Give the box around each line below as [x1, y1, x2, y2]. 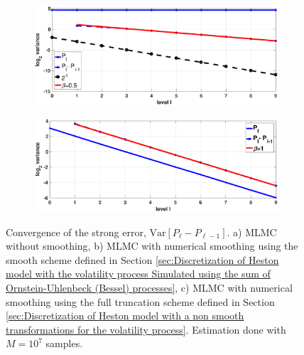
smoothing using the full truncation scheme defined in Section [6, 294, 275, 309]
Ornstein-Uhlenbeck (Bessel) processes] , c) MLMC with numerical [6, 280, 293, 295]
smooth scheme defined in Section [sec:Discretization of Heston [6, 252, 279, 267]
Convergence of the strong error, [6, 224, 146, 239]
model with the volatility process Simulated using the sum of [6, 266, 271, 281]
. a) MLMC [227, 224, 277, 239]
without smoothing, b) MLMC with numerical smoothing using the [6, 238, 298, 253]
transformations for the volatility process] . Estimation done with [6, 322, 286, 337]
